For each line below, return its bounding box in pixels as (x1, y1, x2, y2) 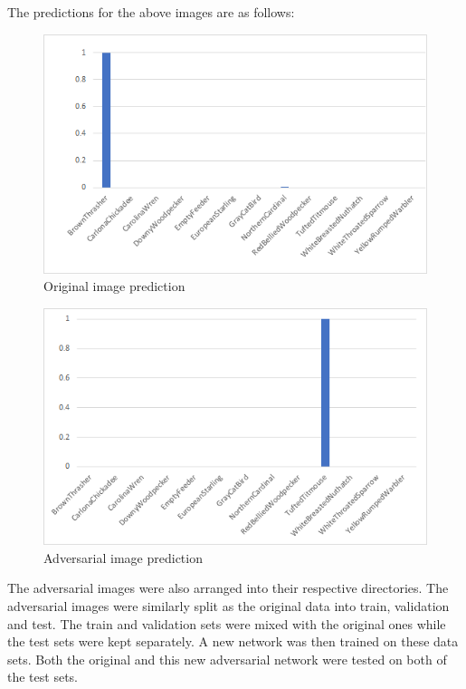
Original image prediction (43, 277, 185, 296)
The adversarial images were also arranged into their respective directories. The (7, 578, 449, 597)
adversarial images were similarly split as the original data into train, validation (7, 597, 450, 616)
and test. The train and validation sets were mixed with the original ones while (7, 614, 446, 633)
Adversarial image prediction (43, 548, 203, 567)
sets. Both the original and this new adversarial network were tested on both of (7, 649, 447, 668)
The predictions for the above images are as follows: (7, 3, 295, 21)
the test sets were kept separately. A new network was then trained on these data (7, 632, 459, 651)
